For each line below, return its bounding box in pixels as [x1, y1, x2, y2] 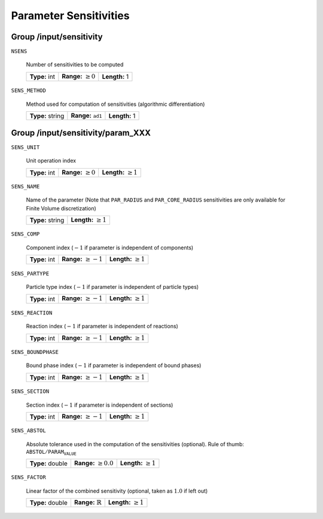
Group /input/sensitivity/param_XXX [11, 127, 151, 138]
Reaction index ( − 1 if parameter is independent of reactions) [26, 323, 179, 330]
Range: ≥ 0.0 [74, 459, 114, 467]
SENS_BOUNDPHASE [11, 349, 59, 355]
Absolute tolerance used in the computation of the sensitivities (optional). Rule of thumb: [26, 440, 245, 448]
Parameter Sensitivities [11, 9, 130, 22]
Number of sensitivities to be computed [26, 61, 124, 68]
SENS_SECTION [11, 388, 50, 395]
